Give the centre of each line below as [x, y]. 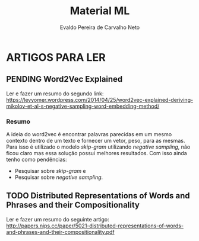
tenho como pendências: [37, 160]
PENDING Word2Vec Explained [64, 79]
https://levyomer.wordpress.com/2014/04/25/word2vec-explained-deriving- [100, 99]
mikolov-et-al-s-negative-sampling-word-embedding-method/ [83, 106]
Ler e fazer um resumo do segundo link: [55, 94]
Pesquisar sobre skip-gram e [50, 171]
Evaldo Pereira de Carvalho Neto [100, 27]
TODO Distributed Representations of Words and [98, 196]
